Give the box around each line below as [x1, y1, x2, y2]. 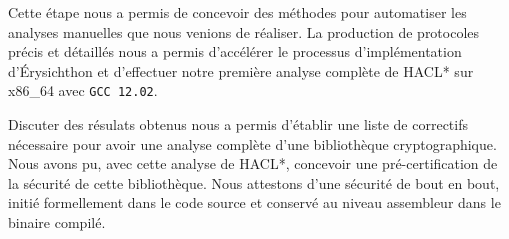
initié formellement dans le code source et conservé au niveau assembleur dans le [8, 192, 501, 213]
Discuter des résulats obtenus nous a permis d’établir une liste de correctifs [8, 114, 468, 135]
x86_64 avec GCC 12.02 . [8, 80, 158, 101]
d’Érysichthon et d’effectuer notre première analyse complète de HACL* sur [8, 60, 474, 81]
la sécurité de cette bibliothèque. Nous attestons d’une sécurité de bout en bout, [8, 172, 500, 193]
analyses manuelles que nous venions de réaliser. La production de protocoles [8, 21, 480, 42]
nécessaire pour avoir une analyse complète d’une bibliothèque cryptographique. [8, 133, 497, 154]
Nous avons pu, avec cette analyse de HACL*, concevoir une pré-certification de [8, 153, 498, 174]
